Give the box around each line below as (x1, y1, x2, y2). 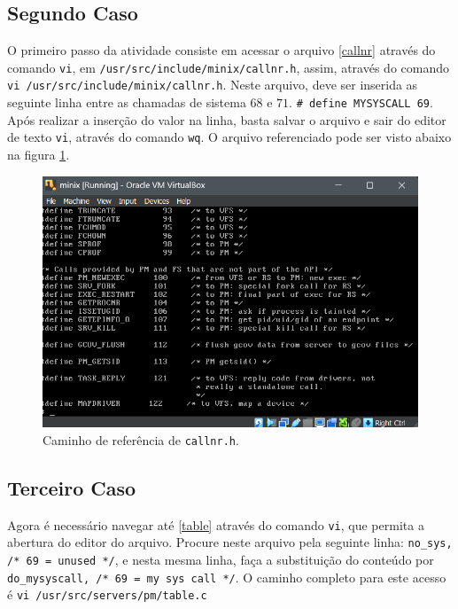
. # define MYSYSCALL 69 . (289, 93, 433, 112)
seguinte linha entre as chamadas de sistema (7, 93, 246, 112)
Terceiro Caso (7, 473, 136, 501)
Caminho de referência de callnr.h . (43, 430, 239, 449)
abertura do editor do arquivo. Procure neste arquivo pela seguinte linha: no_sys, (7, 533, 453, 551)
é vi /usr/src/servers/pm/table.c (7, 585, 207, 604)
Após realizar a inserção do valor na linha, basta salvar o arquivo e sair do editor (7, 110, 446, 129)
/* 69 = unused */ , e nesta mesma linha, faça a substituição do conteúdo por (7, 550, 434, 569)
